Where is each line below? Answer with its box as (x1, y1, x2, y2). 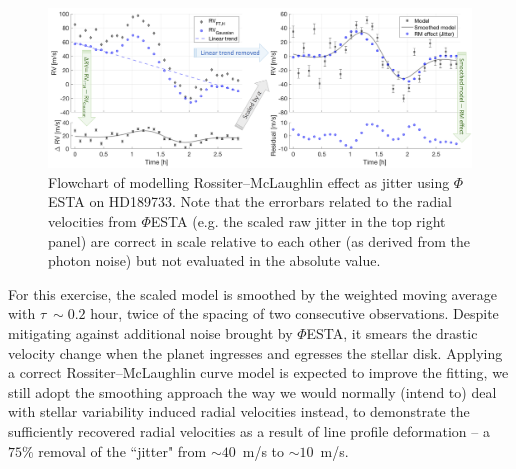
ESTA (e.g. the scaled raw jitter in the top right (150, 211, 446, 232)
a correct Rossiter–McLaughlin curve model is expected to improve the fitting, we (8, 362, 509, 383)
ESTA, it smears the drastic (306, 322, 478, 343)
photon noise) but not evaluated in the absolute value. (48, 250, 381, 271)
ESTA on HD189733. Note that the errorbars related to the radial (48, 191, 452, 212)
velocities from (48, 211, 137, 232)
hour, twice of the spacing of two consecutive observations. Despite (90, 303, 499, 324)
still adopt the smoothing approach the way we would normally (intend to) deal (8, 381, 497, 402)
